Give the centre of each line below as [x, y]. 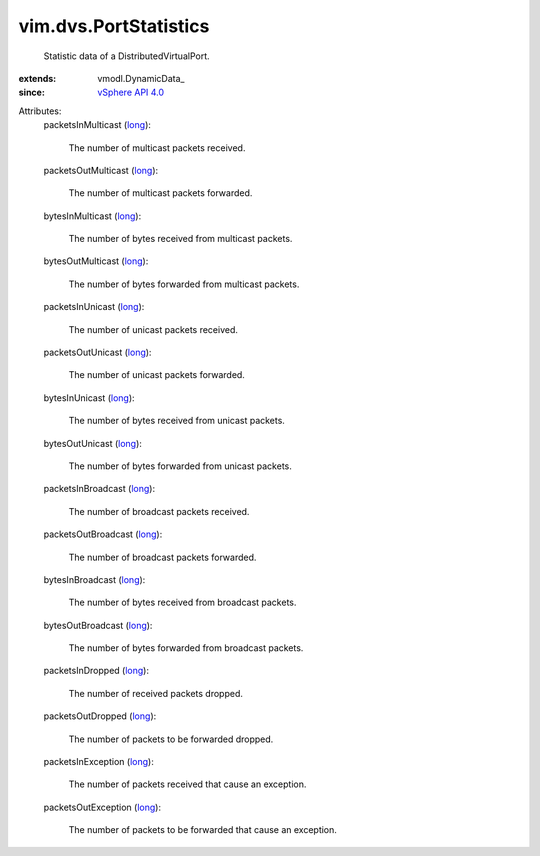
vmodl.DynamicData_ [141, 78]
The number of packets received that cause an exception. [187, 784]
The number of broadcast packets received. [159, 511]
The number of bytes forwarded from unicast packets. [180, 466]
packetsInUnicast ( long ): [94, 307]
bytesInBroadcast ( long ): [94, 579]
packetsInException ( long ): [98, 762]
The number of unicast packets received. [153, 329]
